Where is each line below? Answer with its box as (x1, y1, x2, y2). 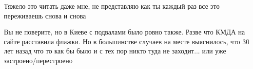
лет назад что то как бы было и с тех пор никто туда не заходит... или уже (4, 46, 226, 56)
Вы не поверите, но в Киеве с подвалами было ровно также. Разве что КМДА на (4, 27, 245, 37)
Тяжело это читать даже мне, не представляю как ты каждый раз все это (4, 1, 220, 11)
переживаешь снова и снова (4, 10, 86, 20)
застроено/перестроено (4, 55, 73, 65)
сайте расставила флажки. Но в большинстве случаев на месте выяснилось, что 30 (4, 36, 250, 46)
